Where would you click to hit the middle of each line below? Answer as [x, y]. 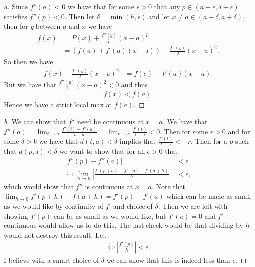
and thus [134, 84]
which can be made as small [209, 196]
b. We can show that [35, 121]
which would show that [39, 186]
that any [167, 6]
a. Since [16, 6]
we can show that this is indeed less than [168, 260]
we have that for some [101, 6]
